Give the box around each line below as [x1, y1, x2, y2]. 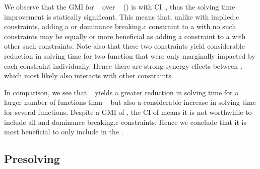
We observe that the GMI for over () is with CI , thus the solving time [4, 2, 235, 12]
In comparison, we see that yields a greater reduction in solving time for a [4, 87, 239, 97]
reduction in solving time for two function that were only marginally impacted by [4, 50, 255, 61]
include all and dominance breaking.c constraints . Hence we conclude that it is [4, 116, 246, 127]
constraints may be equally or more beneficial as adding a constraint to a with [4, 31, 246, 41]
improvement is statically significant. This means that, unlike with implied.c [4, 11, 239, 22]
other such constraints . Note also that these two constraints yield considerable [4, 41, 245, 51]
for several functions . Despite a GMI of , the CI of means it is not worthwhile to [4, 106, 252, 117]
